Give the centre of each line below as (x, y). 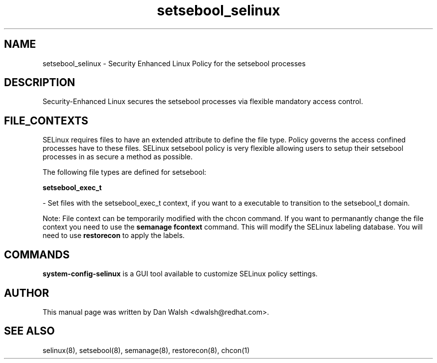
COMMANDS (37, 254)
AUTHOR (27, 293)
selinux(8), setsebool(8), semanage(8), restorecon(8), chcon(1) (146, 350)
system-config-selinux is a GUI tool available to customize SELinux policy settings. (180, 274)
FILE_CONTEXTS (46, 121)
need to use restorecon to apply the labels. (114, 236)
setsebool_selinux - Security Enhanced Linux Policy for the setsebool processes (174, 63)
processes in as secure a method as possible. (118, 157)
